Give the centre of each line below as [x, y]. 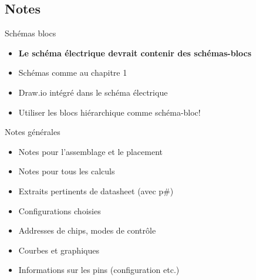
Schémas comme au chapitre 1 [73, 72]
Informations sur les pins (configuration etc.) [99, 270]
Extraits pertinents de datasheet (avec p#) [96, 190]
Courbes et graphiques [59, 250]
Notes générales [33, 132]
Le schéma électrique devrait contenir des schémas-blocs [135, 53]
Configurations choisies [60, 210]
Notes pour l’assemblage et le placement [91, 151]
